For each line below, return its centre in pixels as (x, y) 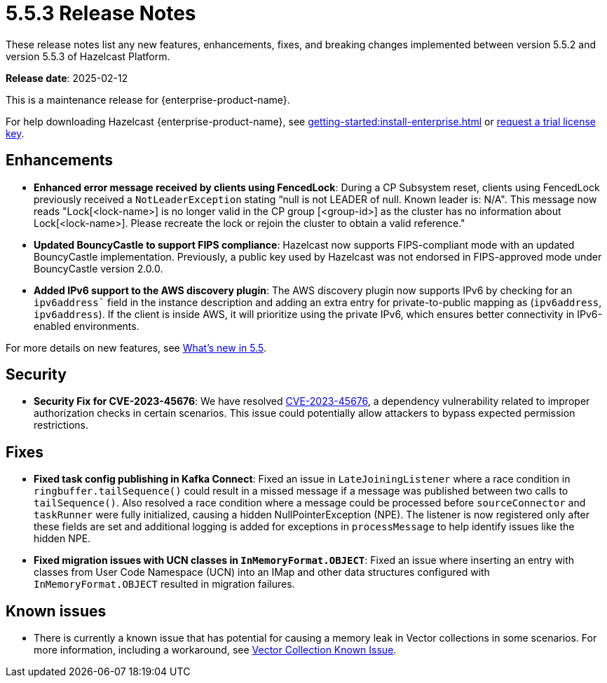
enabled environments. (87, 326)
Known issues (56, 611)
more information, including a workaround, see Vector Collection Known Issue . (215, 650)
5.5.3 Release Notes (101, 13)
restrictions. (61, 425)
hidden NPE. (62, 539)
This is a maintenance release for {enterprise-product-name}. (148, 99)
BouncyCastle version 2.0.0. (98, 268)
